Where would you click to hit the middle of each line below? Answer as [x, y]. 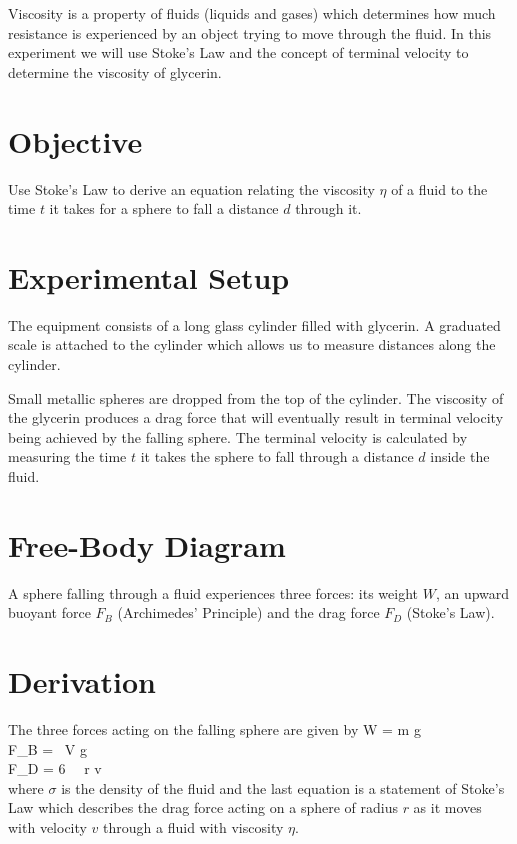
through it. [328, 208]
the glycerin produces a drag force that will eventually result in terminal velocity [256, 417]
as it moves [447, 807]
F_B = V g [47, 748]
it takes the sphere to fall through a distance [277, 456]
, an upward [472, 592]
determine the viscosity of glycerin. [115, 71]
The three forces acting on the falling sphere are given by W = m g [214, 729]
